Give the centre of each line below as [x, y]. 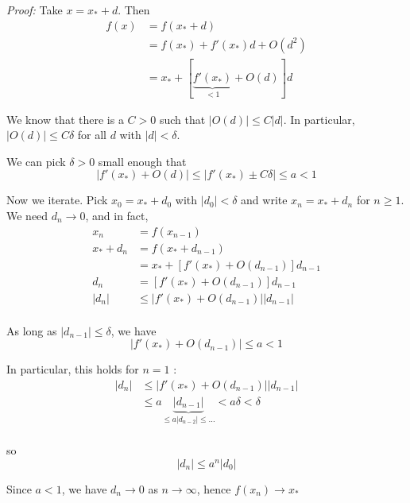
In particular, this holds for [73, 369]
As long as [32, 330]
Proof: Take [35, 10]
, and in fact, [117, 215]
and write [264, 200]
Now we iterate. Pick [57, 200]
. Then [134, 10]
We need [27, 215]
